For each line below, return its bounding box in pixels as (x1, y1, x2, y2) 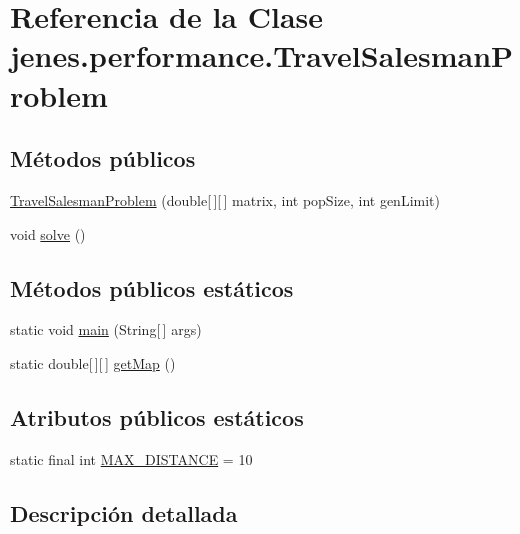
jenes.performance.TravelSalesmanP (10, 35, 514, 76)
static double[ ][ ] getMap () (10, 352, 176, 373)
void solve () (10, 223, 86, 244)
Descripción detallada (10, 497, 238, 528)
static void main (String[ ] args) (10, 319, 202, 340)
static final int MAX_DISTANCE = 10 (10, 448, 253, 469)
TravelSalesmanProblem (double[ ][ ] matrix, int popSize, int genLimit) (10, 189, 440, 210)
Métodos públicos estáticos (10, 272, 294, 303)
